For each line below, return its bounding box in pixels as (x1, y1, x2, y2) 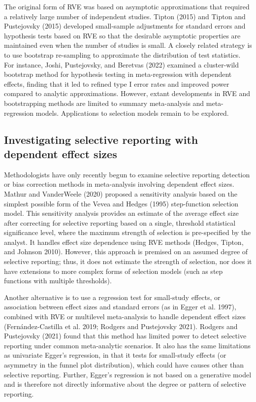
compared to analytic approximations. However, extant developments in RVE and (4, 88, 250, 99)
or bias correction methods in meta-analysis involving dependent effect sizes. (4, 179, 234, 189)
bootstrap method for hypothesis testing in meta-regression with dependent (4, 69, 232, 79)
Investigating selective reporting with (4, 132, 198, 147)
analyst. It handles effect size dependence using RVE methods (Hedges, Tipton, (4, 236, 244, 247)
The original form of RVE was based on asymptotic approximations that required (4, 1, 250, 11)
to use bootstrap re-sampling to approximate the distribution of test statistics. (4, 49, 241, 60)
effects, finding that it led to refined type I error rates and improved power (4, 78, 229, 89)
